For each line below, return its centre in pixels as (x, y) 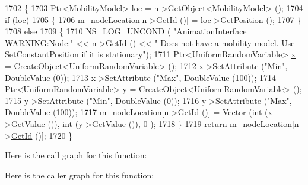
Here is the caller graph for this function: (80, 175)
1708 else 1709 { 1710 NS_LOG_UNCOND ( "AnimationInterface (126, 31)
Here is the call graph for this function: (76, 155)
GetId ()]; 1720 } (42, 135)
